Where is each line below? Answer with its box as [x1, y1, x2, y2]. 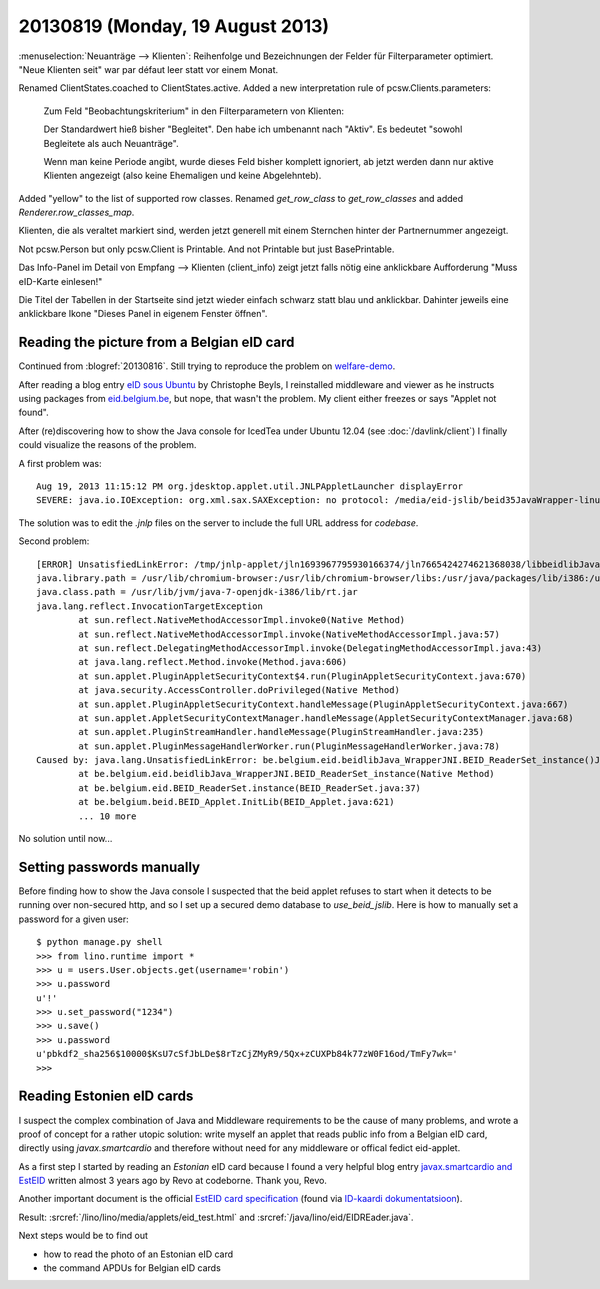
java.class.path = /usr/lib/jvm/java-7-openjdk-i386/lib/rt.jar [36, 586, 359, 598]
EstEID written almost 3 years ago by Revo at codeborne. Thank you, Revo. [18, 1175, 327, 1187]
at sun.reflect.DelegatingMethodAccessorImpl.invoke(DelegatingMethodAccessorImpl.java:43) [78, 642, 543, 654]
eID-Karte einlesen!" [18, 275, 103, 287]
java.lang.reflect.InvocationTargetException [36, 600, 264, 612]
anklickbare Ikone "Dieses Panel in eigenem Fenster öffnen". [18, 308, 268, 320]
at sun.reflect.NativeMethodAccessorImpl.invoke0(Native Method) [78, 615, 406, 626]
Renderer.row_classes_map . [18, 206, 135, 219]
